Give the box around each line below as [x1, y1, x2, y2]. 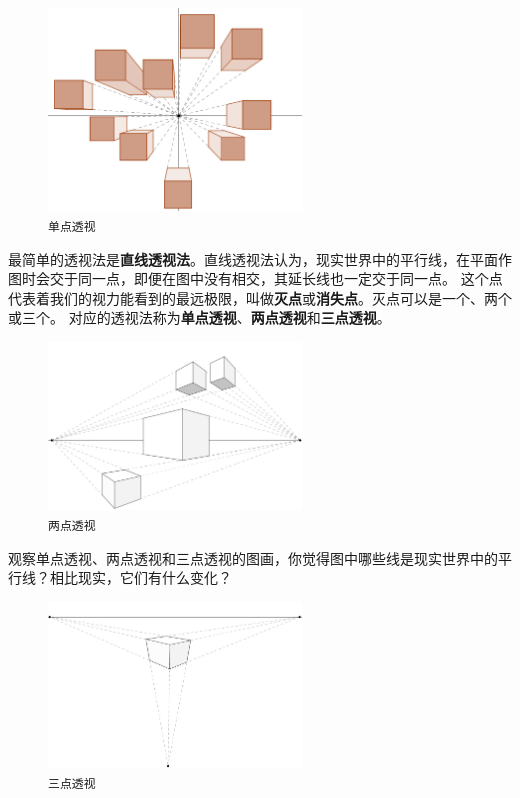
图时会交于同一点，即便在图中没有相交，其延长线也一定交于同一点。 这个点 [8, 268, 503, 289]
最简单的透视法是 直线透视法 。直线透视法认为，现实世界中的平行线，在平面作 [8, 248, 512, 269]
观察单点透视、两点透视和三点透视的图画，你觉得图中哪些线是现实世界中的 [8, 547, 498, 568]
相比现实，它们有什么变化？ [49, 567, 232, 588]
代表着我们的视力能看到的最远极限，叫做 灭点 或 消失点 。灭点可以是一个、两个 [8, 287, 512, 308]
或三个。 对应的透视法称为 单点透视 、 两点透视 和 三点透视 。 [8, 307, 391, 328]
